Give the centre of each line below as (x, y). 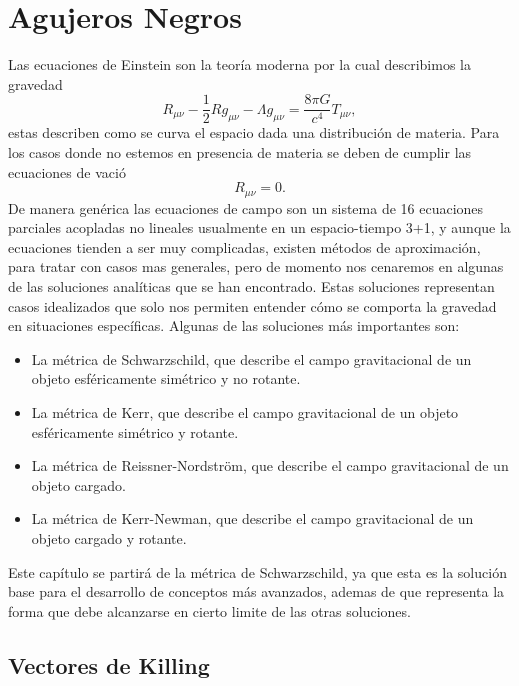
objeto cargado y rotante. (109, 537)
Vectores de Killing (109, 664)
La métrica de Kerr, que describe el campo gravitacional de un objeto (245, 411)
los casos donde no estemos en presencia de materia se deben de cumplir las (240, 151)
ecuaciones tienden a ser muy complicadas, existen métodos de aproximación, (244, 246)
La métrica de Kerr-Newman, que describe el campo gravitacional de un (252, 518)
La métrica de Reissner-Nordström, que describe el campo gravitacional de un (270, 465)
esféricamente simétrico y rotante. (135, 431)
